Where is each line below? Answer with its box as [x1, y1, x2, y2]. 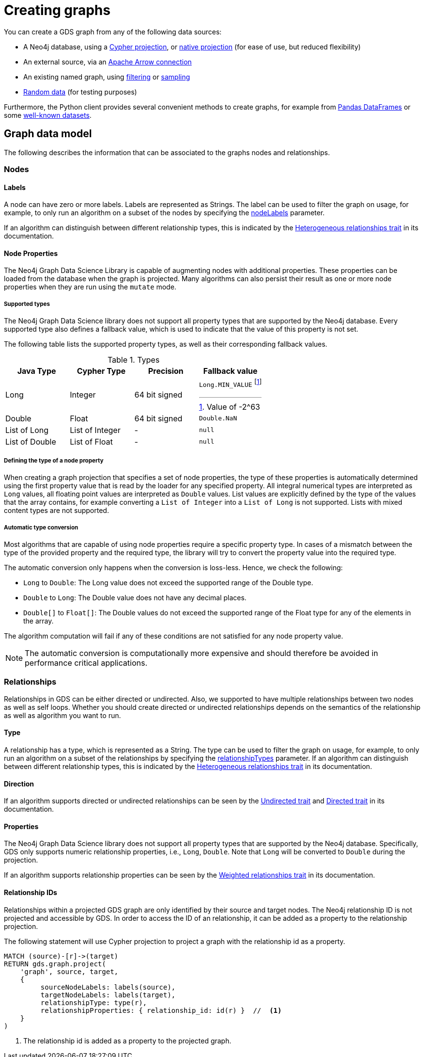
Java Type [17, 366, 56, 376]
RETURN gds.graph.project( [4, 960, 106, 968]
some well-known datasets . [4, 111, 92, 119]
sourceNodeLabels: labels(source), [40, 983, 176, 991]
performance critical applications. [25, 658, 147, 668]
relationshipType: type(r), [40, 998, 147, 1007]
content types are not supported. [4, 506, 109, 515]
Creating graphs [4, 2, 110, 18]
